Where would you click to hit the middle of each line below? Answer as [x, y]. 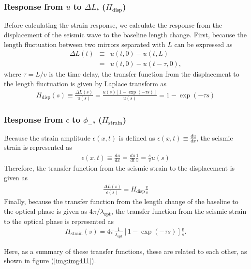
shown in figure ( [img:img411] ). [50, 261]
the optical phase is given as [46, 211]
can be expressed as [203, 44]
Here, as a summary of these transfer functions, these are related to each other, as [125, 251]
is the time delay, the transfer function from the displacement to [144, 74]
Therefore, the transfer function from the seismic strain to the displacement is [119, 168]
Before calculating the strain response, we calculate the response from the [113, 25]
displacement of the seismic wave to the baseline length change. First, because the [125, 34]
